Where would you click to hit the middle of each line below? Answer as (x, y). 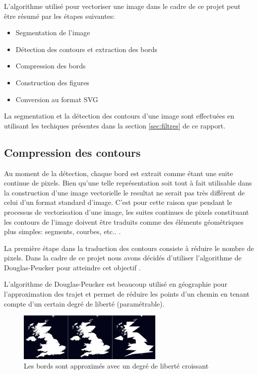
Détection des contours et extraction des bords (87, 49)
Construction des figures (52, 82)
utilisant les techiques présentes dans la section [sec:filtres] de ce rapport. (115, 125)
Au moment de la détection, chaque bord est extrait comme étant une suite (119, 173)
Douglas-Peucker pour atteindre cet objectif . (72, 267)
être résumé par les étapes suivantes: (60, 16)
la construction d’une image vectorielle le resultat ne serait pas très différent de (125, 192)
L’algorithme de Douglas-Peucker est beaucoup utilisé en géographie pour (116, 284)
